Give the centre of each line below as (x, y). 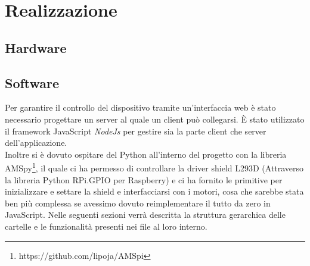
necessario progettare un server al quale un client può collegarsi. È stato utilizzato (155, 119)
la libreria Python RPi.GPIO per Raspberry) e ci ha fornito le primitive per (144, 179)
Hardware (36, 47)
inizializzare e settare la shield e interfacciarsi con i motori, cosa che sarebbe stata (154, 191)
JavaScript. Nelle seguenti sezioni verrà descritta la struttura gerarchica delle (145, 215)
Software (32, 82)
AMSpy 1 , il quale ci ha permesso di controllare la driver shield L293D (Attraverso (154, 167)
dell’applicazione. (36, 143)
